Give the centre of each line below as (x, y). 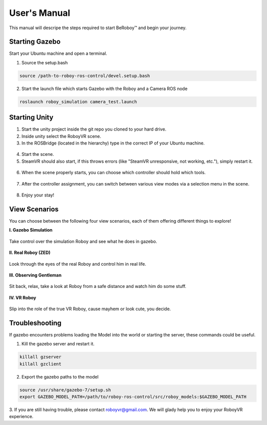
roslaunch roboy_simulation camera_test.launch (78, 102)
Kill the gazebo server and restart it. (58, 344)
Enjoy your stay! (38, 195)
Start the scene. (38, 154)
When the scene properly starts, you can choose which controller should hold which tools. (114, 173)
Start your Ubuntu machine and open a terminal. (58, 53)
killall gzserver (41, 357)
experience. (21, 417)
